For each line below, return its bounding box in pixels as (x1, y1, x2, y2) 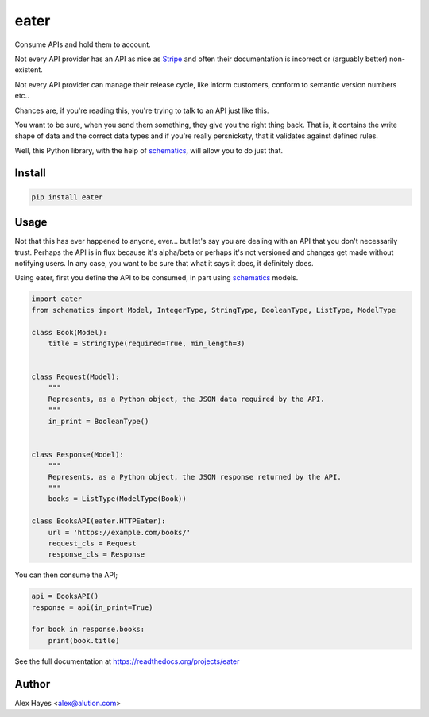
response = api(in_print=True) (31, 603, 154, 611)
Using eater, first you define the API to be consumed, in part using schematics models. (14, 273, 299, 283)
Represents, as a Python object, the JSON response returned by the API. (48, 472, 342, 481)
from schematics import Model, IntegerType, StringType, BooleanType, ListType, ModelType (31, 306, 396, 314)
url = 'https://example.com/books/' (48, 528, 191, 537)
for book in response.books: (31, 625, 145, 634)
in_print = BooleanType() (48, 417, 149, 426)
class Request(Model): (31, 372, 120, 381)
